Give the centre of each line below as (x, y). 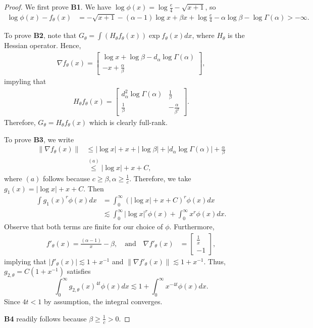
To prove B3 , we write (39, 139)
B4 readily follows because (45, 318)
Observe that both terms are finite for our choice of (84, 226)
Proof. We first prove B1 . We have (58, 7)
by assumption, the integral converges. (103, 301)
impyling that (25, 81)
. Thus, (215, 261)
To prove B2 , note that (40, 35)
